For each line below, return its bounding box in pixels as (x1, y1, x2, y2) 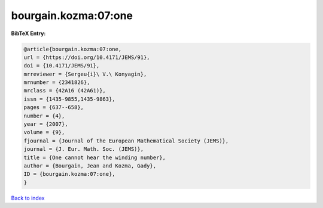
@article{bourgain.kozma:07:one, (23, 45, 122, 52)
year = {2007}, (23, 121, 68, 128)
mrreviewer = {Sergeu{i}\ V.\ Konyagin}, (23, 70, 147, 77)
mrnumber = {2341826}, (23, 79, 90, 86)
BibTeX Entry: (11, 30, 46, 37)
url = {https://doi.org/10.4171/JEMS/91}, (23, 54, 150, 61)
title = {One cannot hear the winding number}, (23, 154, 166, 161)
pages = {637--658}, (23, 104, 84, 111)
